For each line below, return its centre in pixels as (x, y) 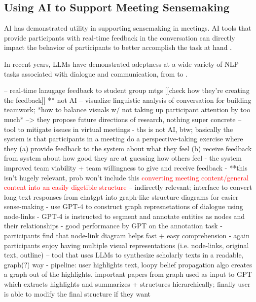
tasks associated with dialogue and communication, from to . (96, 73)
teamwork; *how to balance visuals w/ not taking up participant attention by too (127, 109)
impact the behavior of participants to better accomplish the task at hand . (118, 47)
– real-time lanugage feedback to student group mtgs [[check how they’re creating (127, 90)
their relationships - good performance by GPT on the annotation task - (113, 226)
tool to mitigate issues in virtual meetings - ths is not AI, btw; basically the (119, 129)
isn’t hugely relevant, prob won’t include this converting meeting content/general (126, 177)
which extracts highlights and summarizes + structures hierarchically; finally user (127, 284)
